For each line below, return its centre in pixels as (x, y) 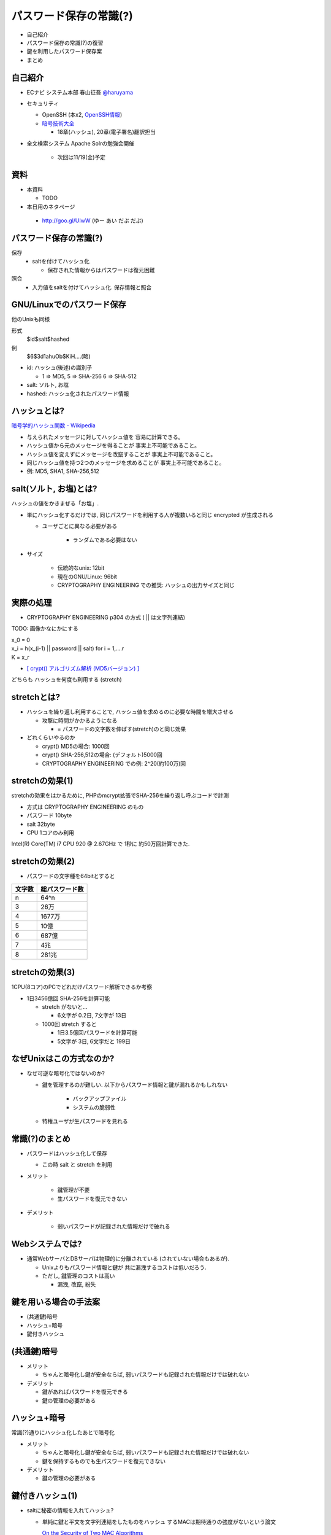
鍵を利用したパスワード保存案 (64, 52)
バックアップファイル (100, 1098)
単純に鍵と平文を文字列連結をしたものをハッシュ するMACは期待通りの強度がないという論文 (159, 1521)
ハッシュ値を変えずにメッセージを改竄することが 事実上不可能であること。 (121, 454)
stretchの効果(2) (43, 862)
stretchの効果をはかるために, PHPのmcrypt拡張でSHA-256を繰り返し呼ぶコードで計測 (120, 796)
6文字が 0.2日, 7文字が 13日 (92, 1016)
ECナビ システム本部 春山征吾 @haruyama (80, 92)
